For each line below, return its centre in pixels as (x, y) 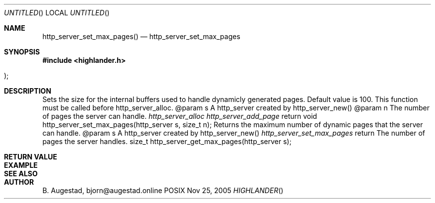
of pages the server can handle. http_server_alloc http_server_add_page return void (180, 116)
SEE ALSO (21, 174)
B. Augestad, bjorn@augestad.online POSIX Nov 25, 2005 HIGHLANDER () (163, 190)
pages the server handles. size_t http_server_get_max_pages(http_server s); (167, 141)
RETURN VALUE (31, 157)
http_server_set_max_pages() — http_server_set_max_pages (141, 36)
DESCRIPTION (28, 91)
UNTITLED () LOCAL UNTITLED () (57, 13)
